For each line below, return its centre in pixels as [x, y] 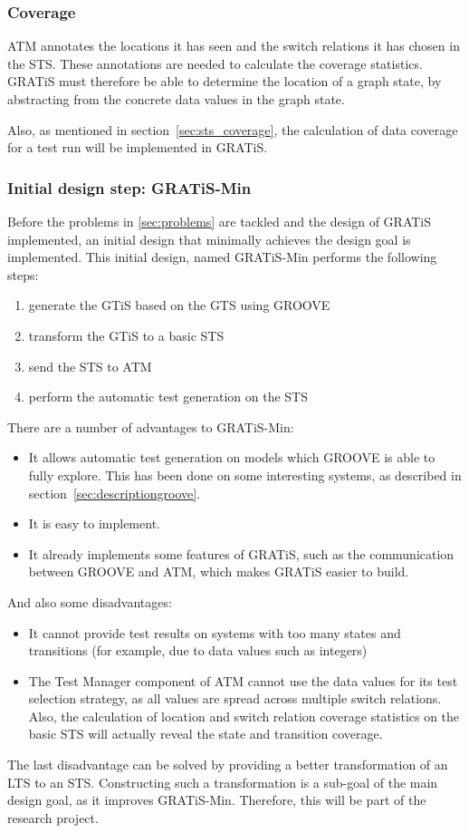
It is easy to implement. [94, 523]
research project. [53, 817]
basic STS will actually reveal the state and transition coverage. [206, 734]
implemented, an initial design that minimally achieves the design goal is [209, 239]
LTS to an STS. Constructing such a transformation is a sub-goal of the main [223, 782]
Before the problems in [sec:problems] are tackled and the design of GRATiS [220, 221]
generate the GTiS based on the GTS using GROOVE [179, 305]
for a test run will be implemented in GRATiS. [138, 147]
